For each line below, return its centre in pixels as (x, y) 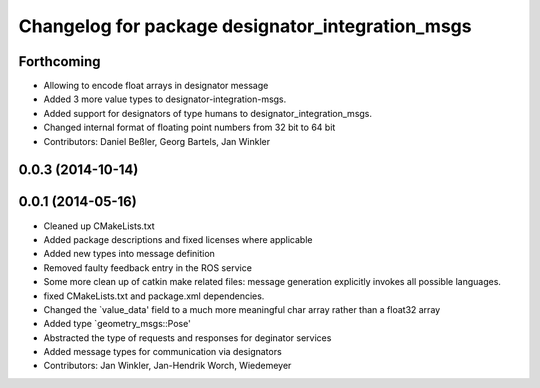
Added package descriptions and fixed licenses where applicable (178, 239)
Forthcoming (59, 61)
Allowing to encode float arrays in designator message (156, 86)
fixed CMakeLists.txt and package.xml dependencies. (154, 296)
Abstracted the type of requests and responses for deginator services (187, 337)
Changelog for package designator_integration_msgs (245, 26)
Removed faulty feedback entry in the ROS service (147, 267)
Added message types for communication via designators (162, 352)
